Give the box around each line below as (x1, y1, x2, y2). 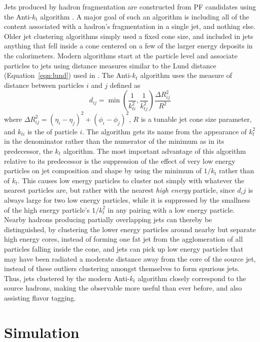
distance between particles (4, 79, 84, 90)
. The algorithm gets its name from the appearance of (82, 126, 247, 136)
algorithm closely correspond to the (137, 273, 246, 283)
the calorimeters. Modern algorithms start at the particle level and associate (4, 50, 237, 60)
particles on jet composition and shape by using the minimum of (4, 165, 202, 176)
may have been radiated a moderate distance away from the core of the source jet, (4, 253, 256, 264)
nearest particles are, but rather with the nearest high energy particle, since (4, 185, 235, 195)
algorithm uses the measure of (140, 70, 232, 80)
